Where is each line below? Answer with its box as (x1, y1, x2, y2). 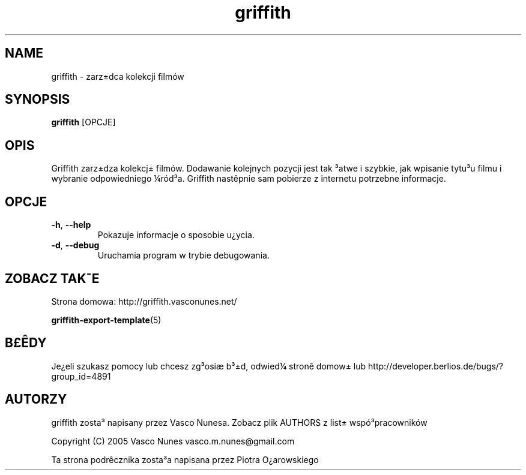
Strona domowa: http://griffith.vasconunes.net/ (51, 296, 237, 306)
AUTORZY (5, 392, 67, 407)
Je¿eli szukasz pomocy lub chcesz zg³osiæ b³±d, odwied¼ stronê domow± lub (51, 360, 366, 371)
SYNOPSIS (5, 92, 70, 107)
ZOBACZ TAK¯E (5, 270, 100, 286)
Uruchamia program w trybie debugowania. (97, 250, 270, 261)
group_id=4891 (51, 371, 111, 381)
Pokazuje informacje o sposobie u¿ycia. (97, 230, 255, 240)
